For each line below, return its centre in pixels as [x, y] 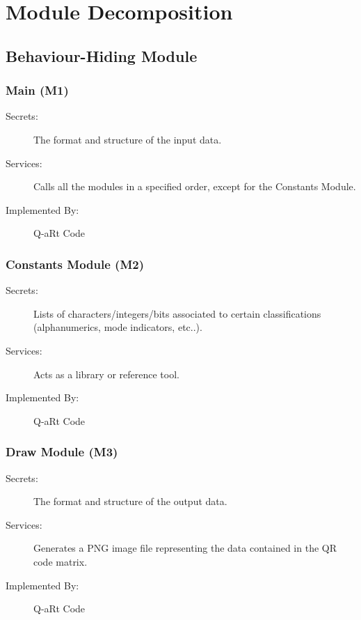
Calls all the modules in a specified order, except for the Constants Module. [195, 186]
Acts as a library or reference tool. [106, 374]
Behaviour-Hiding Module [102, 55]
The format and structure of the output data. [130, 501]
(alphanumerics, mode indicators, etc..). [118, 327]
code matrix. [61, 561]
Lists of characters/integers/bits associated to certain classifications [177, 313]
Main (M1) [37, 90]
